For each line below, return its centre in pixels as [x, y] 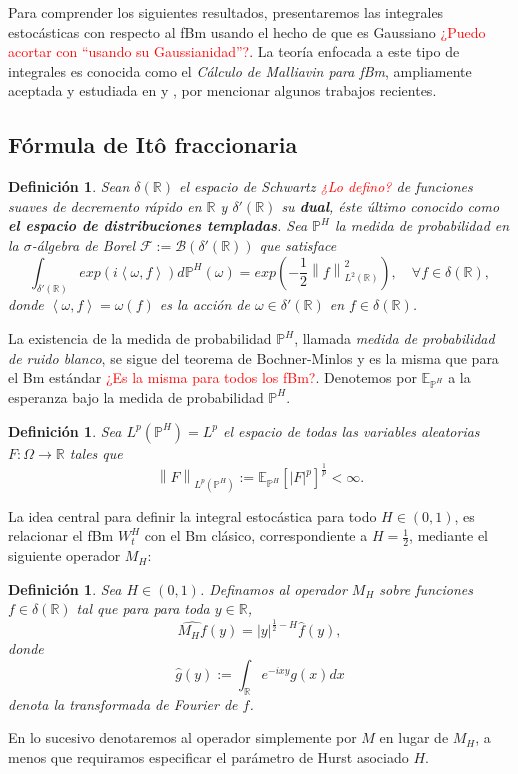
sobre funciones [426, 588]
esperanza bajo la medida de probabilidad [136, 396]
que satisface [298, 244]
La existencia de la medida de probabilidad [140, 338]
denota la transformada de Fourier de [123, 703]
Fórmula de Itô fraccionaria [153, 144]
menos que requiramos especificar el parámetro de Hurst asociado [208, 756]
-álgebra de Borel [83, 244]
